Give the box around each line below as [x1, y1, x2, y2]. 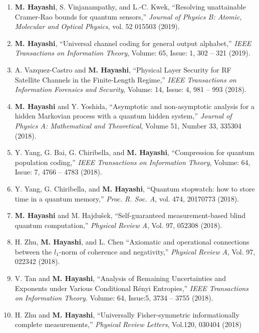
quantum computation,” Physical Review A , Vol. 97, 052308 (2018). [15, 219, 222, 230]
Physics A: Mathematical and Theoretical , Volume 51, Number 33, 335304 [15, 120, 241, 130]
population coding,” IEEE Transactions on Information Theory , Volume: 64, [15, 156, 250, 167]
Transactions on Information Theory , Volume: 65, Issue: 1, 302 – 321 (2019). [15, 47, 250, 58]
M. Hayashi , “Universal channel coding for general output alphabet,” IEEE [15, 37, 251, 48]
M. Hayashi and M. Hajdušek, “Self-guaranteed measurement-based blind [15, 210, 246, 220]
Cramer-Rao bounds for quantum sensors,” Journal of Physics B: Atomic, [15, 11, 242, 21]
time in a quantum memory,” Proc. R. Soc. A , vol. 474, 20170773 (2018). [15, 193, 239, 203]
